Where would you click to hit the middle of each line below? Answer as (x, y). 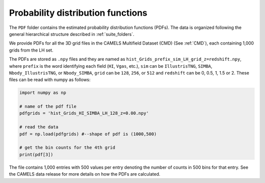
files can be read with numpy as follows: (50, 80)
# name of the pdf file (48, 106)
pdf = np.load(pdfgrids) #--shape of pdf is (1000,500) (88, 134)
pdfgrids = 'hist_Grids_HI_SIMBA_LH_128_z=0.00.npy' (84, 113)
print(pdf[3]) (36, 154)
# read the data (39, 127)
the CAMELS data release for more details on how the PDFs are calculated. (85, 174)
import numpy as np (43, 93)
